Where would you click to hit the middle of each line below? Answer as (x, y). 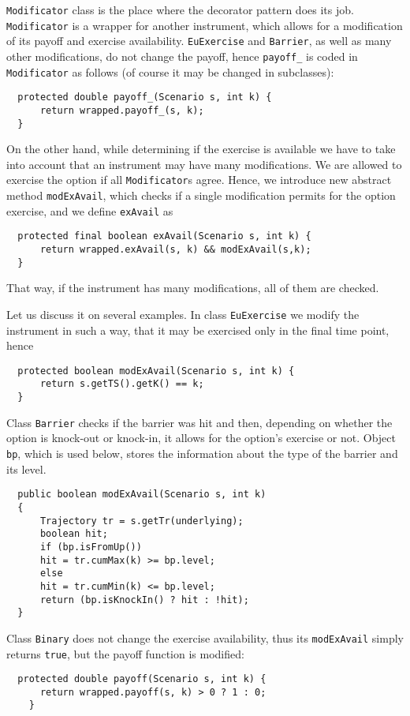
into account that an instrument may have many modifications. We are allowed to (204, 164)
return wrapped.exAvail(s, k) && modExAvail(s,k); (175, 250)
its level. (26, 469)
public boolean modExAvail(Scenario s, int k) (142, 495)
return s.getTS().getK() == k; (122, 384)
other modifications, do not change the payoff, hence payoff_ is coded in (182, 56)
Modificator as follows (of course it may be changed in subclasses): (170, 71)
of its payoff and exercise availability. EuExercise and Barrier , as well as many (199, 41)
